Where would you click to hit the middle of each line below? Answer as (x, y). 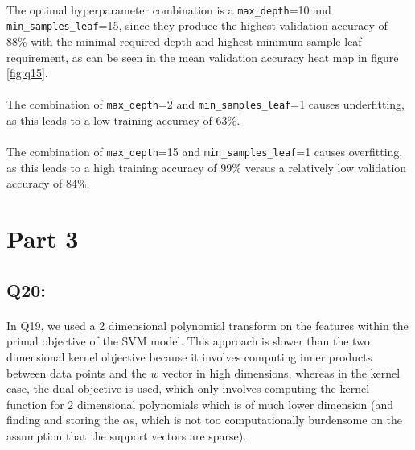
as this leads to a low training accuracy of (109, 120)
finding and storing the (63, 420)
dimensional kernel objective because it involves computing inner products (189, 356)
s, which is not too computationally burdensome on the (266, 420)
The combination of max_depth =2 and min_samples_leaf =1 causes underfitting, (205, 104)
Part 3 (43, 239)
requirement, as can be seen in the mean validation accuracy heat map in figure (203, 57)
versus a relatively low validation (326, 167)
